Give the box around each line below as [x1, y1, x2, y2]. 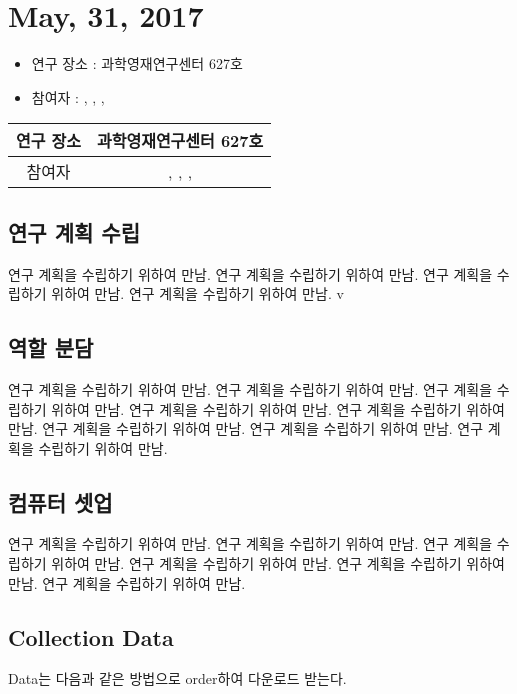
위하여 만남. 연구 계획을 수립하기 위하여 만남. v [51, 283, 344, 304]
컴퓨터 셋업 [8, 486, 113, 517]
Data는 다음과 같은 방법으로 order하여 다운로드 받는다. [8, 668, 347, 689]
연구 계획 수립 [8, 216, 141, 247]
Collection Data [8, 621, 174, 652]
